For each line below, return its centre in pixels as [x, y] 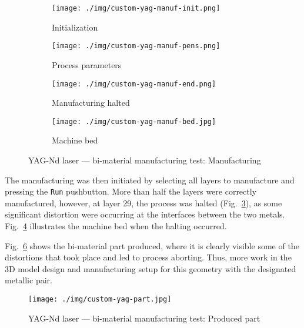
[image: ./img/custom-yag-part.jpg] [100, 299]
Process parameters [87, 64]
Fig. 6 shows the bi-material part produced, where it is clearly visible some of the [152, 245]
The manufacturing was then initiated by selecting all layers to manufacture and [150, 180]
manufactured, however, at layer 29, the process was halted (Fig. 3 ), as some [143, 203]
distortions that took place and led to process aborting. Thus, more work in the [148, 257]
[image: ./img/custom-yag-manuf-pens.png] [136, 46]
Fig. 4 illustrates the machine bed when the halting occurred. [116, 226]
